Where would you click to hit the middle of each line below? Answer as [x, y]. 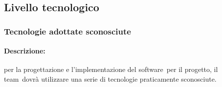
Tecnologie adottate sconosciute [67, 31]
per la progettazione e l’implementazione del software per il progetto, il [111, 69]
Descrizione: [25, 51]
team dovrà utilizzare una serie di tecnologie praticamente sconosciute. [110, 79]
